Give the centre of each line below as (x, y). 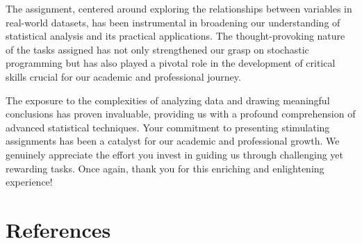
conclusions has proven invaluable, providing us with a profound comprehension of (181, 114)
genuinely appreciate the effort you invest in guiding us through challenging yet (175, 154)
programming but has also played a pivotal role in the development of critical (171, 63)
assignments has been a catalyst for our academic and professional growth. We (173, 141)
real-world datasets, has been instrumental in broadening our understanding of (173, 22)
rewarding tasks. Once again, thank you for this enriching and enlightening (165, 168)
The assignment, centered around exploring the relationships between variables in (179, 8)
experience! (29, 182)
